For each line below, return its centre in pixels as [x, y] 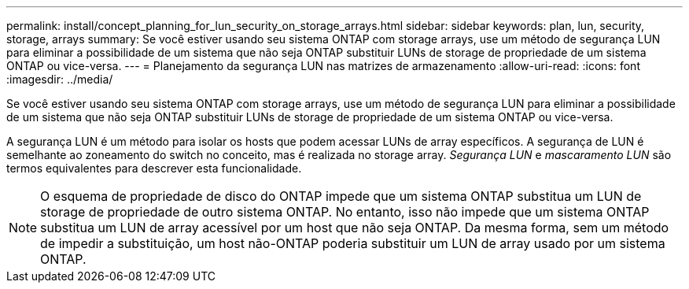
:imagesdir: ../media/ [60, 79]
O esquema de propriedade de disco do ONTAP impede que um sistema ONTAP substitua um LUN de [341, 196]
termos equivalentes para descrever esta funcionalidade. [154, 168]
